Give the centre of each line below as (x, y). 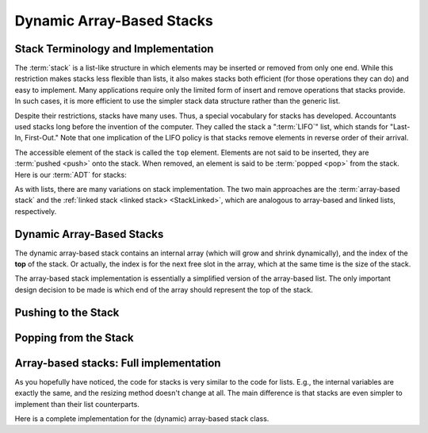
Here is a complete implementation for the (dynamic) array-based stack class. (142, 418)
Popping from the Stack (74, 337)
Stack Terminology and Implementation (114, 49)
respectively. (36, 211)
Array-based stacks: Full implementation (118, 363)
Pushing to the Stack (67, 312)
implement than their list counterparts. (77, 404)
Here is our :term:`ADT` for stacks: (71, 174)
